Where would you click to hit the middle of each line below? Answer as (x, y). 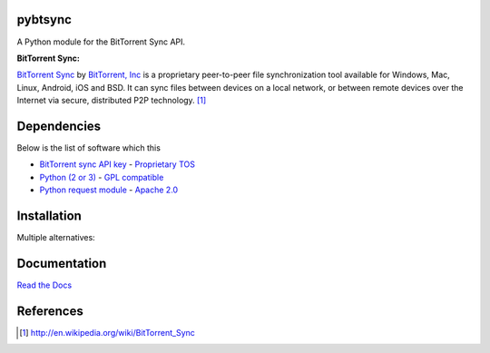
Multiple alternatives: (56, 238)
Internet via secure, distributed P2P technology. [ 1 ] (112, 101)
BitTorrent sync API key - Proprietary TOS (117, 164)
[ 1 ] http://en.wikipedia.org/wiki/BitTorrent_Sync (107, 332)
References (50, 311)
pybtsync (44, 20)
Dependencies (59, 126)
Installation (49, 216)
